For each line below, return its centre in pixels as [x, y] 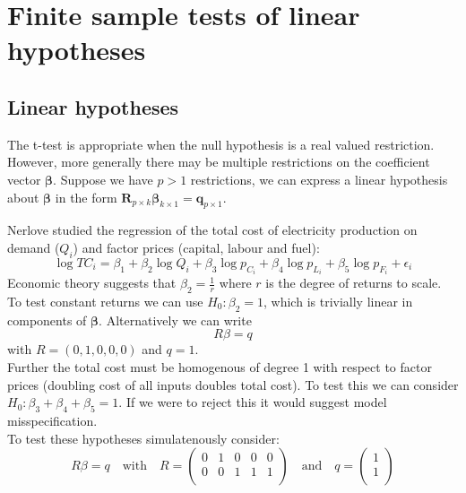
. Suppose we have [103, 179]
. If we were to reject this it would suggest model [253, 402]
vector [24, 179]
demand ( [34, 247]
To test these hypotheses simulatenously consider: [143, 438]
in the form [86, 197]
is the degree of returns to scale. [354, 283]
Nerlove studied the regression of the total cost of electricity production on [212, 230]
